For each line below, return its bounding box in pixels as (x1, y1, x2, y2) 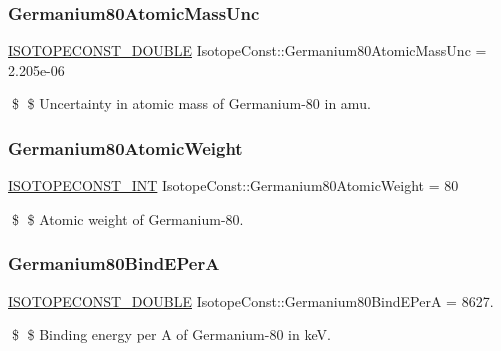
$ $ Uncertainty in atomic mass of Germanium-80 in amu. (11, 93, 371, 114)
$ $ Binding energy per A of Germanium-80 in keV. (11, 324, 331, 345)
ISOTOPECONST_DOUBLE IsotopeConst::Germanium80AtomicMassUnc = (8, 40, 487, 61)
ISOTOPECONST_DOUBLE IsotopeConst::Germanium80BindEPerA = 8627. (8, 290, 494, 311)
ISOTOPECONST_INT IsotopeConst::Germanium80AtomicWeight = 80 (8, 175, 459, 196)
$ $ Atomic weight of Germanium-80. (11, 208, 244, 229)
